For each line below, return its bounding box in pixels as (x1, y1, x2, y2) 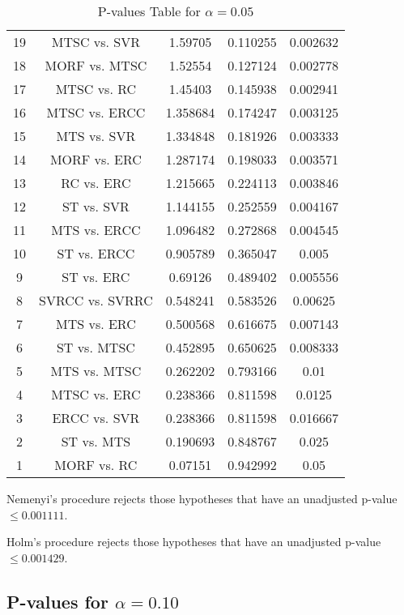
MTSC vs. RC (55, 79, 137, 98)
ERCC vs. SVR (52, 408, 140, 427)
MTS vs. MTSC (50, 361, 142, 380)
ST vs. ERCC (57, 244, 135, 263)
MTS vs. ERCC (51, 220, 141, 239)
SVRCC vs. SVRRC (39, 291, 153, 310)
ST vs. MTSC (56, 338, 135, 357)
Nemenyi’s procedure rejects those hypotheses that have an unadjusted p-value (6, 490, 398, 506)
